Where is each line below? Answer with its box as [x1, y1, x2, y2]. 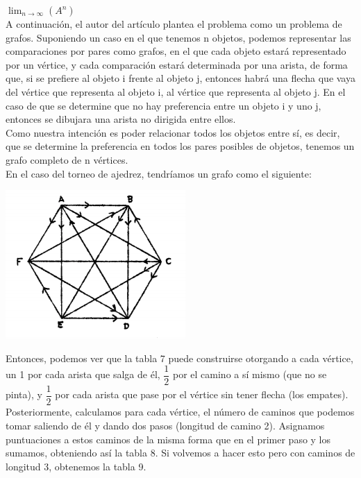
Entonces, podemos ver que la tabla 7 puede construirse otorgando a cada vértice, [6, 350, 353, 365]
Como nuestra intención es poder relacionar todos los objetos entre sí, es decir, [6, 125, 340, 139]
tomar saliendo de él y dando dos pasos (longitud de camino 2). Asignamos [6, 418, 325, 433]
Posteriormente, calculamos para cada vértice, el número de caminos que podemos [6, 404, 355, 419]
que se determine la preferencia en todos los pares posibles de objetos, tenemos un [6, 139, 355, 153]
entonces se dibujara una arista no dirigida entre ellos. [6, 112, 236, 126]
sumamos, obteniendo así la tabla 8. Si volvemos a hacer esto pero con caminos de [6, 445, 355, 460]
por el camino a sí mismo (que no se [173, 367, 327, 382]
